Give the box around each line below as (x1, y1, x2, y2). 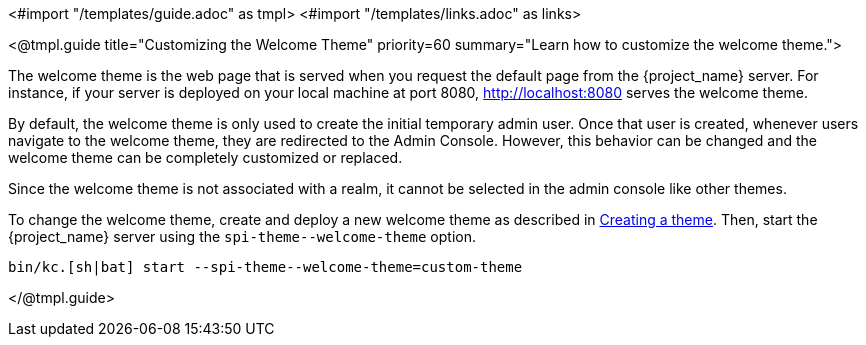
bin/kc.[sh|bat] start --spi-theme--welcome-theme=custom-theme (8, 259, 523, 275)
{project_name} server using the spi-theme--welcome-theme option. (8, 228, 476, 245)
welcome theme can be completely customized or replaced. (8, 149, 403, 166)
